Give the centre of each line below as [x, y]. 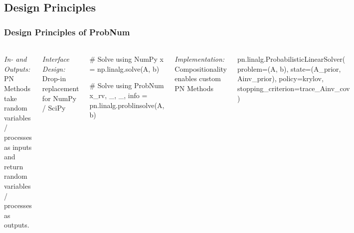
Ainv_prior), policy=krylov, [280, 78]
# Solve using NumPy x [126, 59]
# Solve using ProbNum [127, 85]
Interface [56, 59]
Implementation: [200, 59]
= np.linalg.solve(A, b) [124, 68]
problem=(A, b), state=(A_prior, [289, 68]
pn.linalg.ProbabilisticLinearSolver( [291, 59]
